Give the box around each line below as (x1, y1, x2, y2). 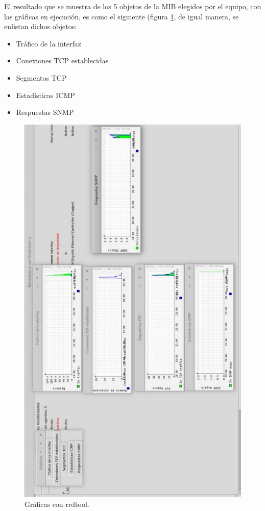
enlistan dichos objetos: (4, 21, 77, 32)
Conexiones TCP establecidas (16, 55, 109, 66)
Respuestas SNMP (16, 107, 74, 117)
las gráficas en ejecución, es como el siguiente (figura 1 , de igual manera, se (4, 11, 239, 21)
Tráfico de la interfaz (16, 38, 82, 48)
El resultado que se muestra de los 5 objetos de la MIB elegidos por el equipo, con (4, 1, 261, 11)
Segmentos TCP (16, 72, 67, 83)
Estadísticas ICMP (16, 89, 75, 100)
